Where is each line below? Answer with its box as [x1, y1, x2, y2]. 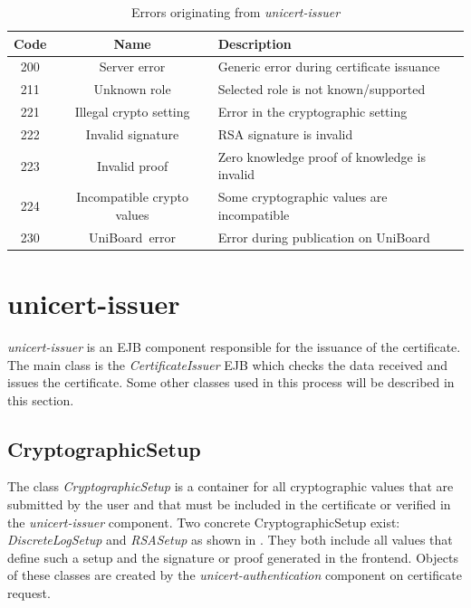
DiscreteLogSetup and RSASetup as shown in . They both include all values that [7, 530, 453, 549]
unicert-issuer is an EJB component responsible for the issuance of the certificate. [7, 337, 461, 356]
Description [217, 33, 292, 52]
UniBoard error [89, 227, 177, 246]
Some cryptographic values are [217, 187, 388, 206]
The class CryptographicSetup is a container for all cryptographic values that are [7, 477, 454, 496]
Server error [99, 57, 166, 76]
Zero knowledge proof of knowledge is [217, 147, 426, 166]
